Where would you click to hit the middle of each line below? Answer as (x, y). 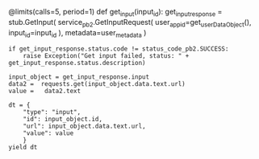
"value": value (48, 133)
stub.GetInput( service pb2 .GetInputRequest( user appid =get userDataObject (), (130, 23)
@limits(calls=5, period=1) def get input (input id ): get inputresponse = (115, 13)
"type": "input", (52, 112)
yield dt (23, 148)
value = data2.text (45, 92)
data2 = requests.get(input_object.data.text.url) (97, 84)
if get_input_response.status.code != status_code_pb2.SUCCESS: (119, 49)
